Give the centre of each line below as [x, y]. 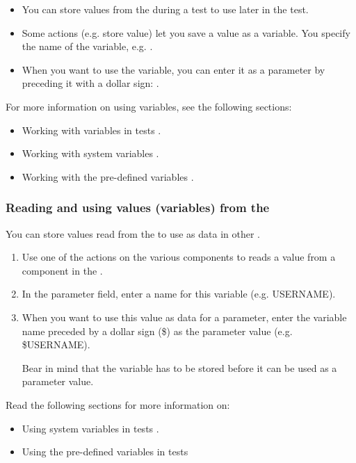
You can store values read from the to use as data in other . [133, 233]
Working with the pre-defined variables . [108, 176]
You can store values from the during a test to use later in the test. [165, 9]
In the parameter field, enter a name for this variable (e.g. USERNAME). [179, 294]
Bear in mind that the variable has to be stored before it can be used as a [179, 367]
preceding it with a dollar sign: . [90, 83]
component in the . [62, 270]
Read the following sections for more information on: [118, 404]
